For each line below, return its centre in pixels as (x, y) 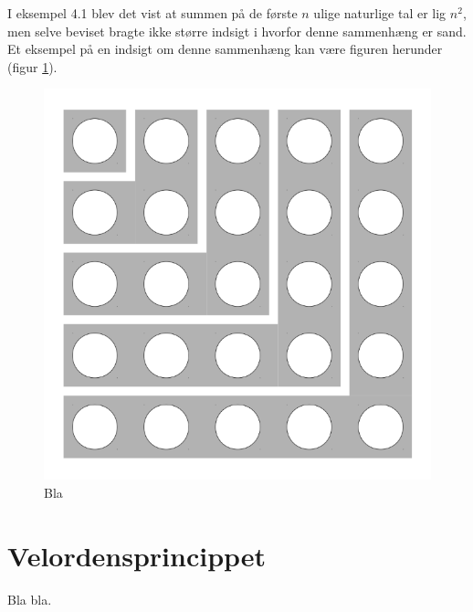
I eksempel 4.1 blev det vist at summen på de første (152, 13)
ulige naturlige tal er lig (380, 13)
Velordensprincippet (137, 555)
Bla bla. (30, 599)
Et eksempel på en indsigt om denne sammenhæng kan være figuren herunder (225, 49)
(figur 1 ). (32, 66)
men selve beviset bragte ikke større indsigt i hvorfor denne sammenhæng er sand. (237, 31)
